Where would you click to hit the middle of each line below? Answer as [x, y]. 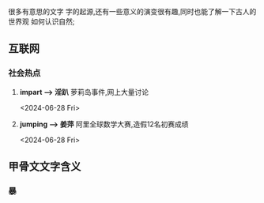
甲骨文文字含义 [45, 167]
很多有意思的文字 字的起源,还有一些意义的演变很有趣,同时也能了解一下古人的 [132, 11]
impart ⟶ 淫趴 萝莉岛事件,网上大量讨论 [84, 92]
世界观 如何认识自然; [41, 21]
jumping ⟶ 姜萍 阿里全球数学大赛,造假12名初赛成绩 [104, 124]
